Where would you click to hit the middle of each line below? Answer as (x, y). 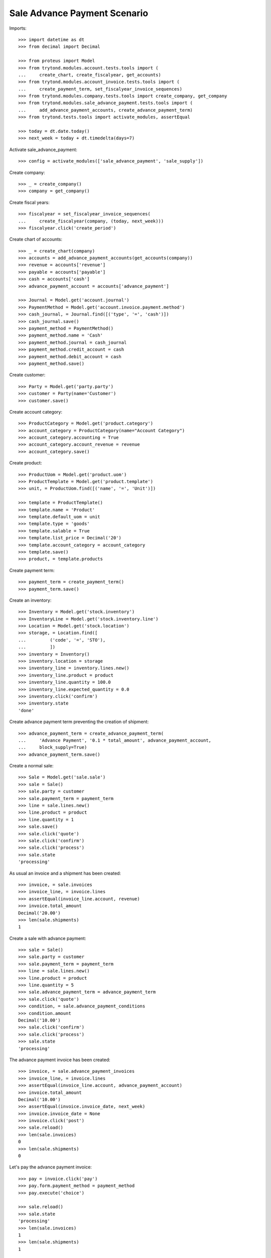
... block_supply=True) (53, 748)
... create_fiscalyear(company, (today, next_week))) (91, 221)
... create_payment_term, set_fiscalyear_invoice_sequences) (100, 89)
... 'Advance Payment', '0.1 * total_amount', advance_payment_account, (115, 740)
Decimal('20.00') (39, 913)
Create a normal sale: (31, 766)
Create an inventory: (30, 600)
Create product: (26, 463)
